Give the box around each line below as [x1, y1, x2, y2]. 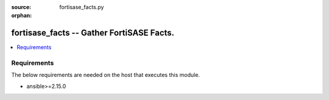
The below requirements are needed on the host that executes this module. [11, 72, 200, 79]
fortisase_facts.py [59, 4, 104, 10]
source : [11, 4, 32, 10]
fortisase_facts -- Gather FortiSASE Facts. [11, 28, 175, 38]
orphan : [11, 12, 32, 19]
